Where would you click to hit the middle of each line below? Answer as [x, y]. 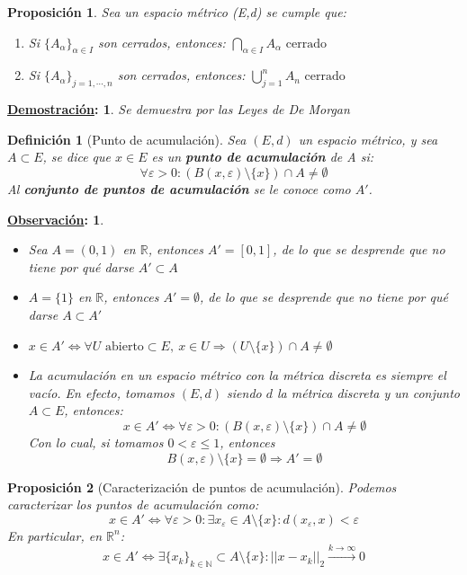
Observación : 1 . [56, 219]
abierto [125, 346]
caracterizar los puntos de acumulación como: [133, 504]
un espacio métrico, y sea [368, 139]
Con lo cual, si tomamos [96, 442]
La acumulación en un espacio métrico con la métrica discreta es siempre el [237, 375]
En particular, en [55, 535]
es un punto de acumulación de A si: [263, 157]
